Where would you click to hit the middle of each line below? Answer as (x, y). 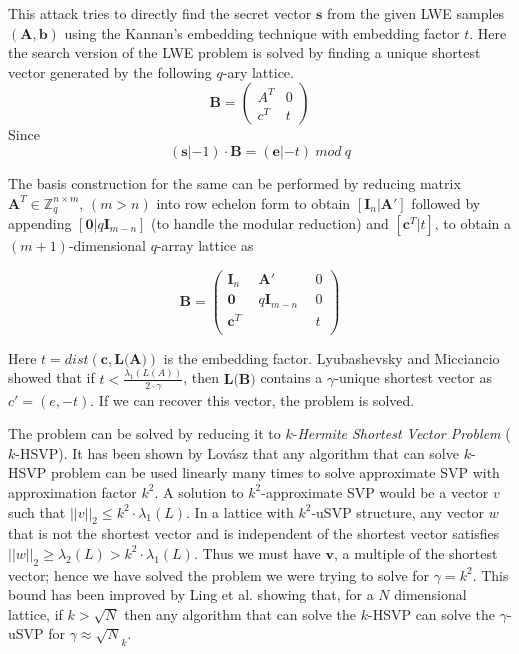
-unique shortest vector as (413, 377)
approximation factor (72, 491)
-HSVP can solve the (432, 613)
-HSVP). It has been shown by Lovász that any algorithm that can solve (237, 452)
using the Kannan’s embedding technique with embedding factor (262, 32)
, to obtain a (473, 223)
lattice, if (35, 613)
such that (37, 511)
